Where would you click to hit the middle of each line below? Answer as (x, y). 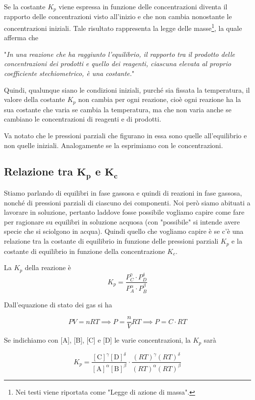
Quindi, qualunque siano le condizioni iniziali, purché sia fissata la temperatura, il (127, 89)
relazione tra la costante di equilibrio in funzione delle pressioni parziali (111, 241)
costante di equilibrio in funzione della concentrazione (85, 251)
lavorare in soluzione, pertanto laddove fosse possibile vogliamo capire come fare (124, 212)
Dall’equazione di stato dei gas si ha (58, 304)
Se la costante (25, 6)
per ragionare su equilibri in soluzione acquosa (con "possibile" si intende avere (122, 221)
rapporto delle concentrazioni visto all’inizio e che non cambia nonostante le (118, 16)
